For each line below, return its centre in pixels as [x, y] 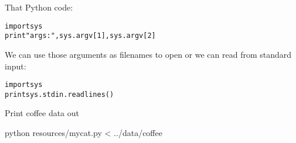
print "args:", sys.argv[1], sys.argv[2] [80, 36]
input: [16, 66]
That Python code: [39, 7]
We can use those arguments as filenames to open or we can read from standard [148, 54]
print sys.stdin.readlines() [59, 94]
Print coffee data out [42, 113]
